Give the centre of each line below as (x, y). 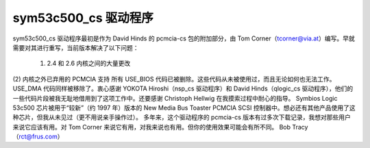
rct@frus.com (38, 136)
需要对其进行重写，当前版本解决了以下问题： (76, 47)
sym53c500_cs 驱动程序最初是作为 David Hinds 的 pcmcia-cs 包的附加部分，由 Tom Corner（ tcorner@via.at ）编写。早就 (184, 38)
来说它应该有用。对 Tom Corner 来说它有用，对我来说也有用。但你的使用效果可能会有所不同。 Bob (152, 127)
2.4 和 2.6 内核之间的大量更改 (89, 63)
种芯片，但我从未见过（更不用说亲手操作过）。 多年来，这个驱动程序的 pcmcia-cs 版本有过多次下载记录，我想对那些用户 (182, 117)
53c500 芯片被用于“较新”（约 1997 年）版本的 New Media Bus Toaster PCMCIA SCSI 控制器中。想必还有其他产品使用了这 (184, 108)
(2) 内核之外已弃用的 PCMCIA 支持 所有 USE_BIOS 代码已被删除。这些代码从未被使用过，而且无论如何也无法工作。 (174, 79)
